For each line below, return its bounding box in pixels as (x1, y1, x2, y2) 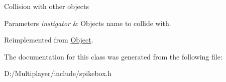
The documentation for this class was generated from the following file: (4, 51, 222, 61)
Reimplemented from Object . (4, 34, 93, 45)
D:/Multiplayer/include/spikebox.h (4, 68, 112, 78)
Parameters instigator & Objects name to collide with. (4, 17, 171, 28)
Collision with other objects (4, 1, 89, 11)
